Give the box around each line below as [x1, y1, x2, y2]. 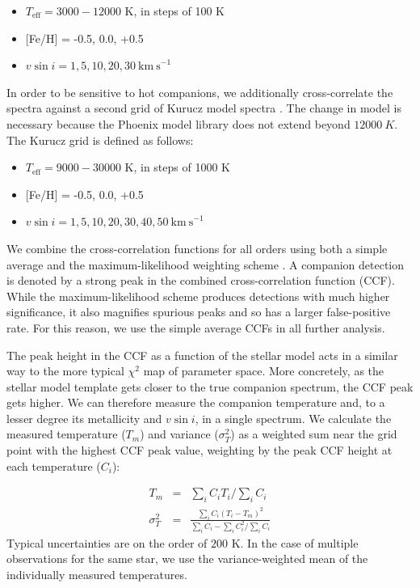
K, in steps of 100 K [124, 2, 225, 19]
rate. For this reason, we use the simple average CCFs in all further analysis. [6, 319, 385, 336]
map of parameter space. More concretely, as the [143, 362, 384, 379]
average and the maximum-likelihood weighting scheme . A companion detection [6, 256, 405, 273]
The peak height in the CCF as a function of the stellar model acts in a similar [6, 346, 398, 363]
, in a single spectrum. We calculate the [195, 409, 392, 426]
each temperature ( [6, 457, 101, 474]
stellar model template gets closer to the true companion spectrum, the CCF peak [6, 378, 414, 395]
